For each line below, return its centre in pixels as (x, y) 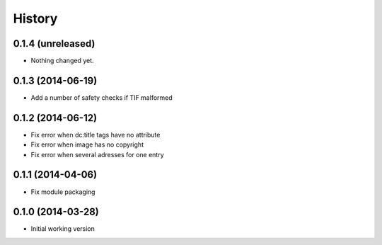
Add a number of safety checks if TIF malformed (102, 97)
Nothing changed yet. (63, 61)
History (35, 18)
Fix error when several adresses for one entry (97, 154)
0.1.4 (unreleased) (54, 44)
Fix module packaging (63, 192)
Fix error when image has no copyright (87, 144)
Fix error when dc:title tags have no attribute (95, 135)
